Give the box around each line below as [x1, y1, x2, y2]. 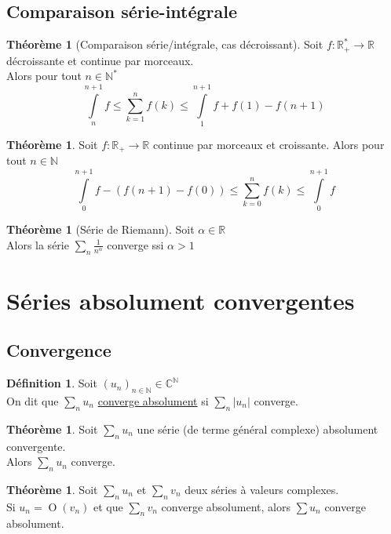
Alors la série [6, 236, 69, 252]
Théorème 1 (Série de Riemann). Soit [6, 221, 195, 238]
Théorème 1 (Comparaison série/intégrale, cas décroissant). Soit [6, 36, 323, 53]
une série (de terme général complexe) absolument [137, 420, 378, 437]
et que [93, 498, 123, 514]
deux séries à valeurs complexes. [185, 481, 339, 497]
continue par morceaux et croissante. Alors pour [152, 136, 385, 152]
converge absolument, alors [161, 498, 291, 514]
